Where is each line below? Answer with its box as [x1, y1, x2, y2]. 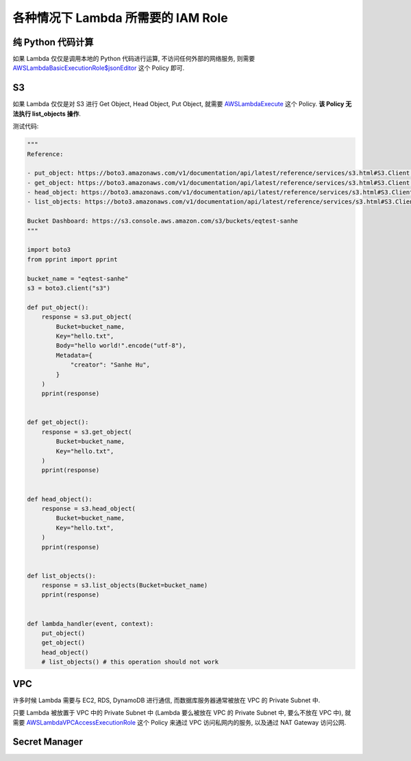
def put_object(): [27, 303, 89, 311]
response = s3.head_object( [41, 504, 136, 512]
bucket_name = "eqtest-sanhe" [27, 275, 129, 282]
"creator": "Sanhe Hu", [70, 361, 151, 369]
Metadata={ [55, 351, 92, 359]
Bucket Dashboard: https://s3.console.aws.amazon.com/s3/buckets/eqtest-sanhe [27, 217, 298, 225]
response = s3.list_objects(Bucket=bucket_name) [41, 582, 208, 589]
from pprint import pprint [27, 255, 118, 263]
